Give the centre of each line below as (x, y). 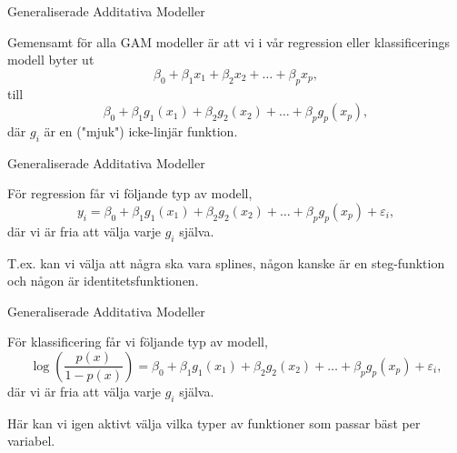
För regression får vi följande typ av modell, (130, 193)
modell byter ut (51, 60)
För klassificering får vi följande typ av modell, (138, 342)
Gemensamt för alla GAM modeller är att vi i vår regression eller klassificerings (229, 41)
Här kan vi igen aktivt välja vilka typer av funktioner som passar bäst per (214, 423)
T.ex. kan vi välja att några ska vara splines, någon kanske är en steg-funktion (226, 262)
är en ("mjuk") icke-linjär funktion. (141, 131)
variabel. (31, 441)
